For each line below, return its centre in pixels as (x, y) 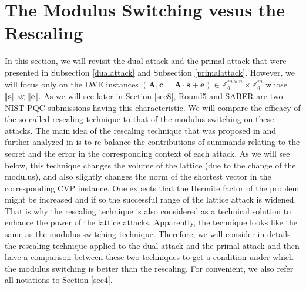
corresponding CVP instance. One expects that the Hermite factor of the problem (152, 188)
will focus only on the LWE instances (72, 84)
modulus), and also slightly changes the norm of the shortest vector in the (138, 176)
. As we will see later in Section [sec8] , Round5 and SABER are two (161, 95)
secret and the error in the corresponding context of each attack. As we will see (147, 153)
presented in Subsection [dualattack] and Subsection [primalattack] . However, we (150, 72)
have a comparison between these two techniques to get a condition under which (149, 257)
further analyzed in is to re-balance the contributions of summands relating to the (152, 142)
